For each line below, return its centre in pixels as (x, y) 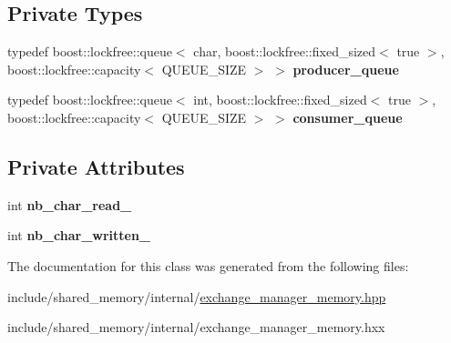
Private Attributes (96, 166)
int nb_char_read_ (70, 204)
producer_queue (346, 69)
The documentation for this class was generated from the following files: (208, 265)
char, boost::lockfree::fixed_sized (285, 51)
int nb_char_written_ (79, 235)
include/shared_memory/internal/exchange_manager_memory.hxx (196, 327)
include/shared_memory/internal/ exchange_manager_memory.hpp (197, 296)
